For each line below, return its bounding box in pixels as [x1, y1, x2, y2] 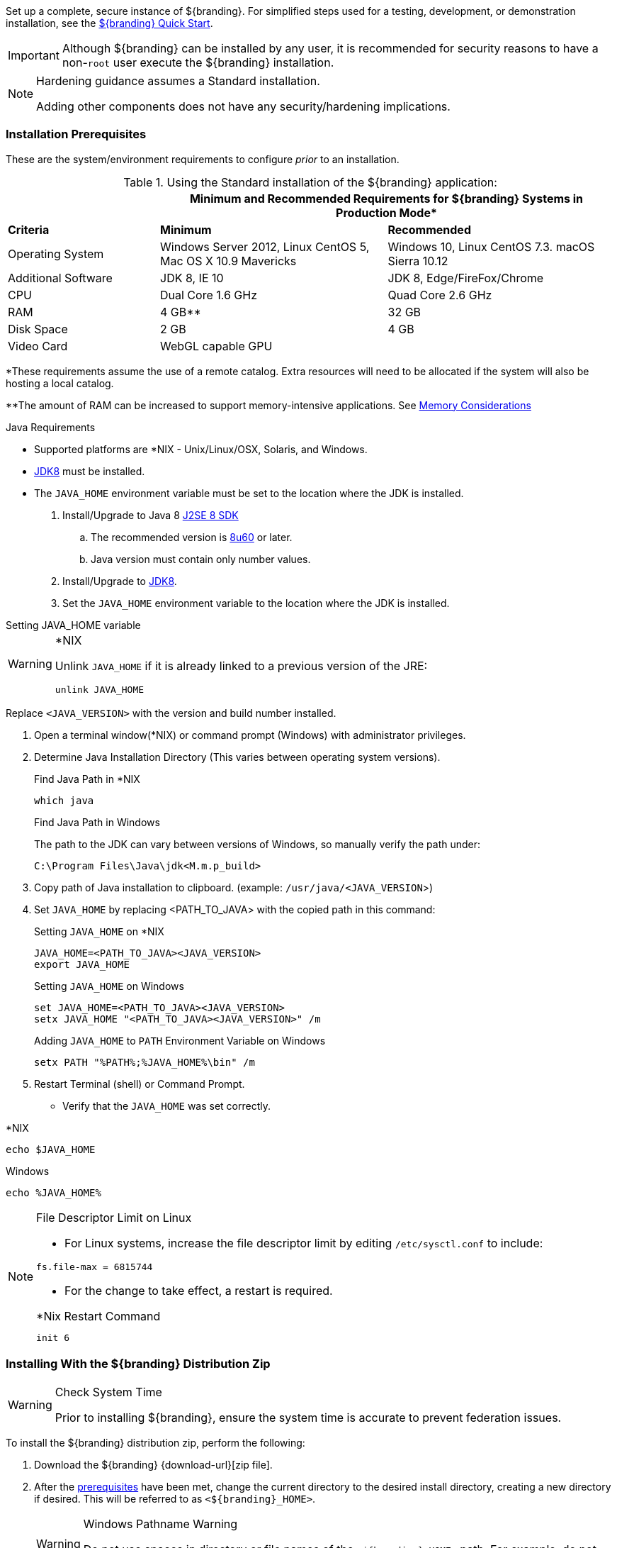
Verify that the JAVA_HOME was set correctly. [62, 1099, 271, 1112]
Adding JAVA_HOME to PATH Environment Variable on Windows [34, 1034, 326, 1047]
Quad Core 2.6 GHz [387, 287, 492, 302]
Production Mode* [336, 205, 437, 220]
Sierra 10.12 [387, 253, 448, 268]
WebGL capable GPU [160, 338, 273, 353]
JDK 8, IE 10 [160, 270, 224, 285]
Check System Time [55, 1384, 162, 1399]
